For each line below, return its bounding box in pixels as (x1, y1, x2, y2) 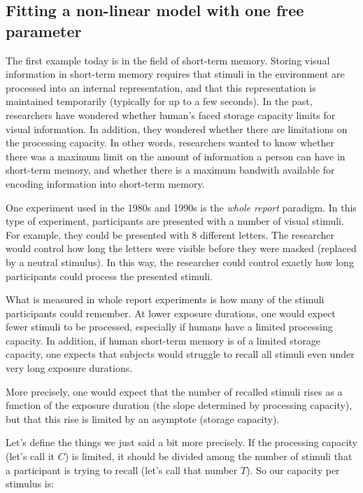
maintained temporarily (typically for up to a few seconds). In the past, (6, 94, 313, 109)
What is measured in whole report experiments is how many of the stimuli (6, 292, 325, 307)
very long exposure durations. (6, 361, 133, 375)
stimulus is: (6, 476, 55, 491)
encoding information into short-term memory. (6, 176, 205, 190)
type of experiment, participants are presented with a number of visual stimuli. (6, 214, 344, 228)
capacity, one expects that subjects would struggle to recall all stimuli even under (6, 347, 355, 361)
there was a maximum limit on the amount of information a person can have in (6, 148, 346, 163)
